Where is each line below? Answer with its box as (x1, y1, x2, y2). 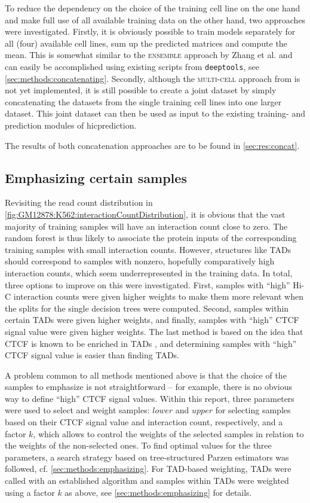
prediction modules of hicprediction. (5, 119, 137, 131)
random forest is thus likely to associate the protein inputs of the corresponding (5, 231, 297, 244)
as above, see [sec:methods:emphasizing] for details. (65, 486, 252, 498)
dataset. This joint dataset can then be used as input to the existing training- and (5, 107, 305, 120)
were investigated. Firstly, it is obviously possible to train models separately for (5, 25, 296, 38)
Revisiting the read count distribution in (5, 196, 153, 209)
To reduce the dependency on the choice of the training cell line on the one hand (5, 2, 300, 14)
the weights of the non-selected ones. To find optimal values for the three (5, 439, 272, 452)
